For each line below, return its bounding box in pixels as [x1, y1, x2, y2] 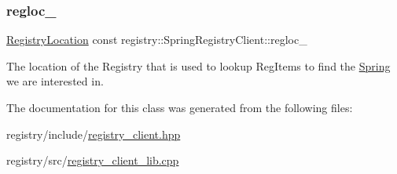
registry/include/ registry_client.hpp [6, 125, 181, 142]
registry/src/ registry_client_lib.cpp [6, 152, 179, 169]
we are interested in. [6, 73, 104, 89]
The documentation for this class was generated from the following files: [6, 100, 353, 115]
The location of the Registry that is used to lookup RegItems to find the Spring [6, 57, 391, 74]
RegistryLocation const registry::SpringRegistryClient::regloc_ [6, 31, 307, 48]
